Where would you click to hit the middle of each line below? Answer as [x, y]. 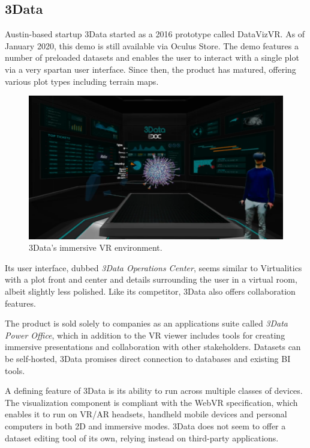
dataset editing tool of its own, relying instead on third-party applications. [142, 437]
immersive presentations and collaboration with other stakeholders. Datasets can [153, 347]
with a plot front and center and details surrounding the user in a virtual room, [151, 279]
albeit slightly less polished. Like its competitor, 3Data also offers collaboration [150, 291]
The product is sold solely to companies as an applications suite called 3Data [147, 323]
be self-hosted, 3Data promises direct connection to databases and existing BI [148, 359]
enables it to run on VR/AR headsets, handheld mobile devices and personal [146, 414]
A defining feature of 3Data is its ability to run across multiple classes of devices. [154, 391]
